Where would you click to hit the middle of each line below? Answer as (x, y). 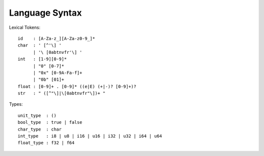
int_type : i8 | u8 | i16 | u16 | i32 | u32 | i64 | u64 (90, 136)
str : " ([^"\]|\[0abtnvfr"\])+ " (62, 93)
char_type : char (40, 129)
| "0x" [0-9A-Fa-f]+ (58, 73)
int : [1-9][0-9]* (42, 59)
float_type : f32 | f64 (46, 143)
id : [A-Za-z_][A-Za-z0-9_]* (56, 38)
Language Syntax (45, 13)
